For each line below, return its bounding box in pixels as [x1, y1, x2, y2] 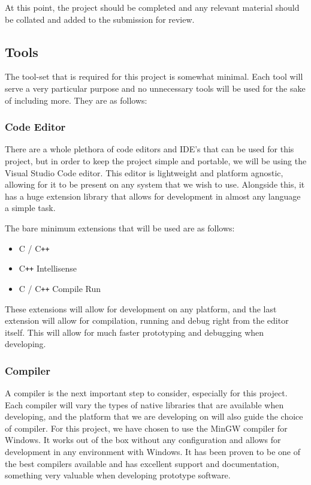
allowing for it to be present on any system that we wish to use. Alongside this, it [5, 178, 305, 191]
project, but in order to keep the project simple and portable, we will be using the [5, 154, 307, 167]
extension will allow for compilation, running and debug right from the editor [5, 314, 289, 327]
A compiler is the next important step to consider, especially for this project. [5, 387, 288, 399]
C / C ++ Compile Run [19, 282, 101, 294]
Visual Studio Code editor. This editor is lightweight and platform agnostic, [5, 166, 283, 179]
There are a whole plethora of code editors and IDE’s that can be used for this [5, 143, 294, 155]
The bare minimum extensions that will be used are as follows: [5, 221, 235, 234]
